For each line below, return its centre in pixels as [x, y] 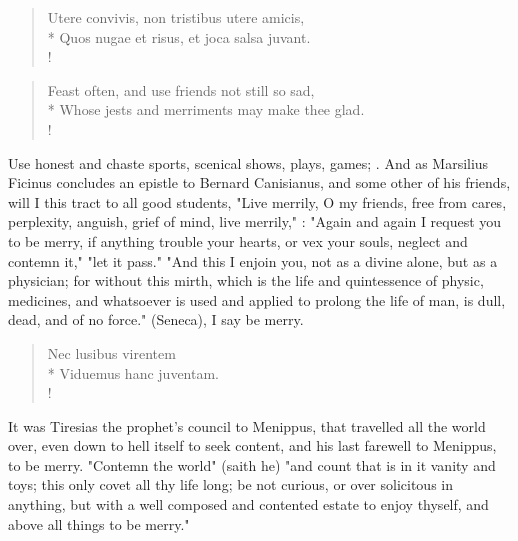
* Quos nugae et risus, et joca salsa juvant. [179, 36]
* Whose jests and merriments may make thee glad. [206, 109]
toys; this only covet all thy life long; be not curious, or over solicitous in [231, 484]
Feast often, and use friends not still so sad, [181, 89]
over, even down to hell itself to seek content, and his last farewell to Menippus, [252, 445]
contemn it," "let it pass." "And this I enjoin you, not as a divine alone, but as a [253, 260]
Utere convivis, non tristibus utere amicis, [176, 17]
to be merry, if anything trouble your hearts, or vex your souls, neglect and [238, 240]
